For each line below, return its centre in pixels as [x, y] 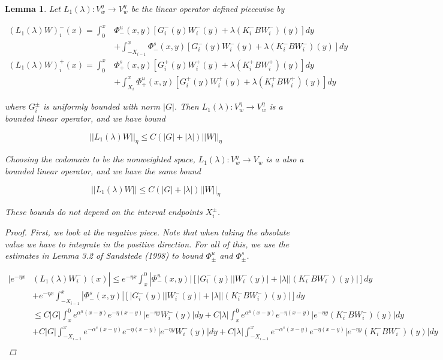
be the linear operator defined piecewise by [208, 8]
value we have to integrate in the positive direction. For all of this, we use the [147, 243]
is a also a [285, 159]
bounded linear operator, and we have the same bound [103, 170]
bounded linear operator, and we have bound [85, 118]
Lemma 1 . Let [33, 8]
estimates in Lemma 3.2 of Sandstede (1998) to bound [104, 255]
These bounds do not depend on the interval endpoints [104, 212]
